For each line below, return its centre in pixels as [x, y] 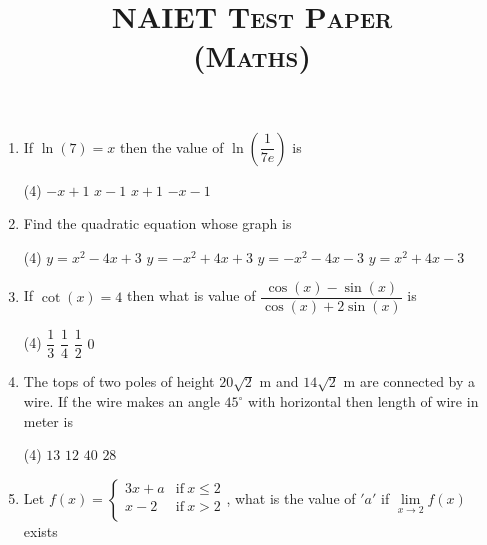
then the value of [172, 146]
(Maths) [252, 55]
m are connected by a [409, 381]
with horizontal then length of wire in [363, 401]
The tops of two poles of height [119, 381]
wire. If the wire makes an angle [121, 401]
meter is [48, 420]
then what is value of [191, 295]
